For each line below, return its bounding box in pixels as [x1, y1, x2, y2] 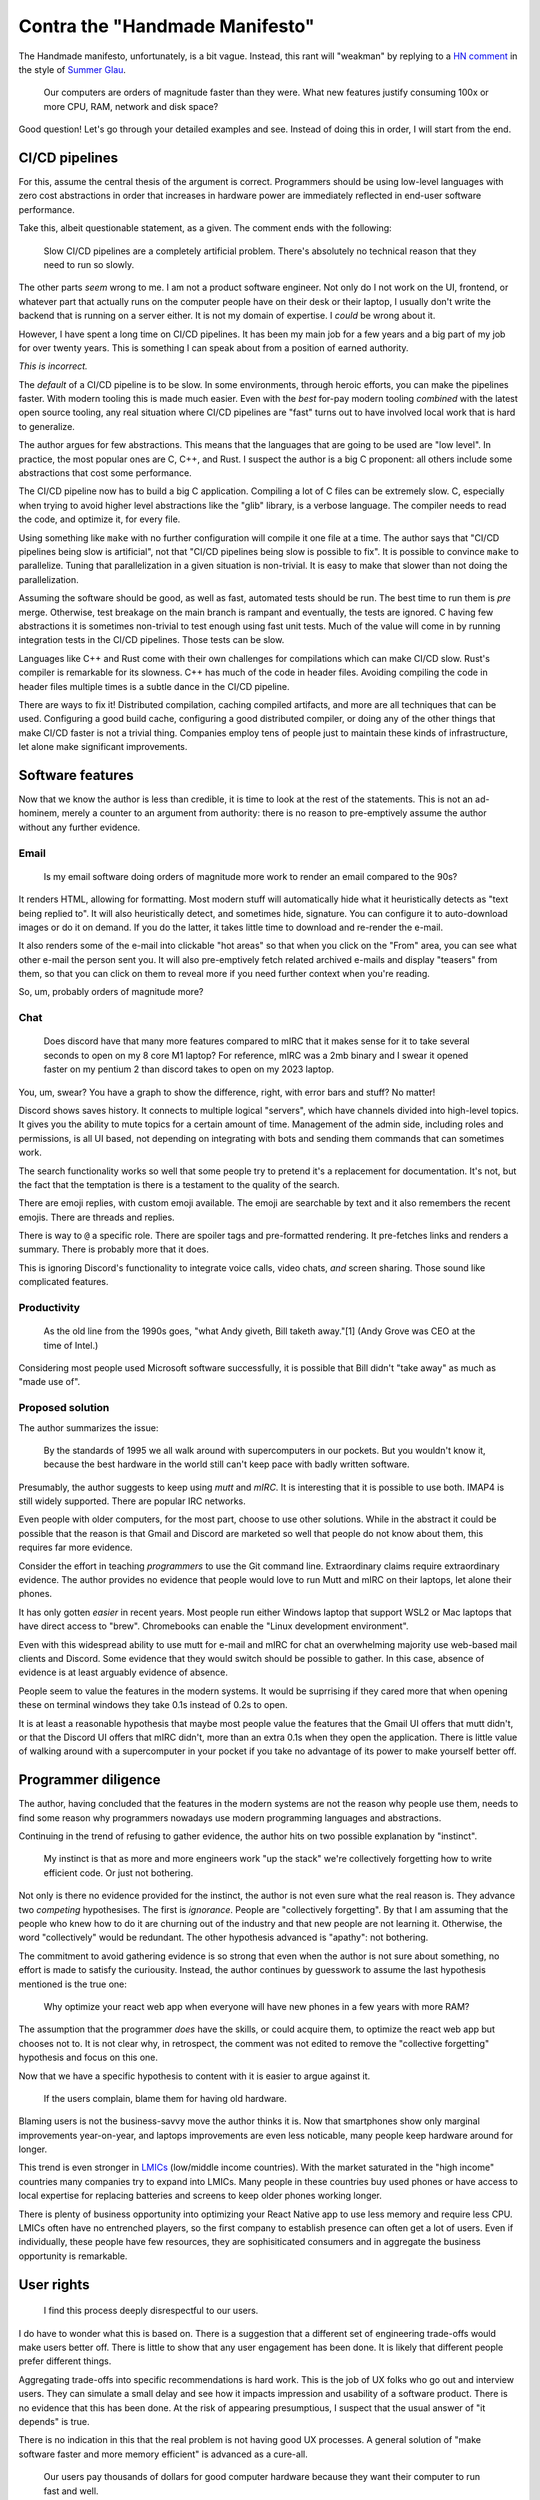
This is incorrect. [18, 360, 89, 372]
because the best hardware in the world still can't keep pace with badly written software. [43, 1458, 410, 1470]
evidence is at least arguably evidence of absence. [18, 1666, 229, 1679]
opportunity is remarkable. [18, 2250, 128, 2262]
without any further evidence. [18, 821, 141, 833]
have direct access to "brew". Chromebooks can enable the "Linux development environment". [18, 1620, 409, 1632]
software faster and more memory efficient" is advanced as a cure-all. [18, 2448, 309, 2460]
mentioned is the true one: [18, 1978, 127, 1990]
